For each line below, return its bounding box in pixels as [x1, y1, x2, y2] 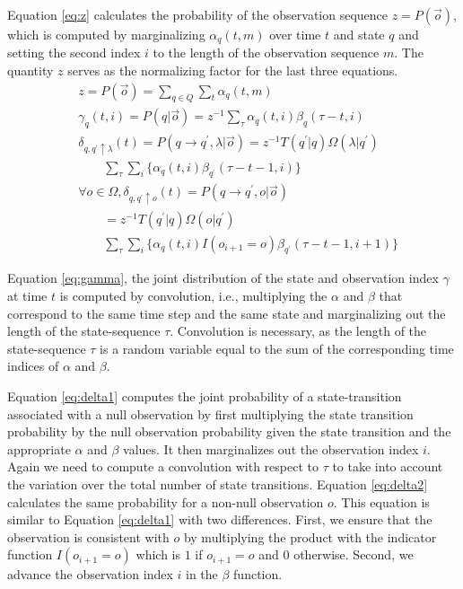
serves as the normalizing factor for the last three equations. [67, 61, 398, 80]
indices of [7, 356, 59, 375]
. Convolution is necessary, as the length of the [170, 321, 427, 340]
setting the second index [7, 43, 141, 62]
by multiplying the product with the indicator [183, 527, 437, 546]
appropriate [7, 439, 71, 458]
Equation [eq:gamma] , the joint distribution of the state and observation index [7, 268, 439, 287]
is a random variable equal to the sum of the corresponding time [100, 338, 454, 357]
